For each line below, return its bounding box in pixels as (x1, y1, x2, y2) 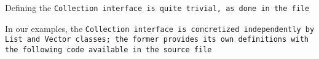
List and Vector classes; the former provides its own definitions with (5, 35, 309, 44)
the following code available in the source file (5, 45, 212, 54)
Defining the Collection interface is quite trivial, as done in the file (5, 1, 310, 14)
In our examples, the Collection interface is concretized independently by (5, 22, 315, 34)
